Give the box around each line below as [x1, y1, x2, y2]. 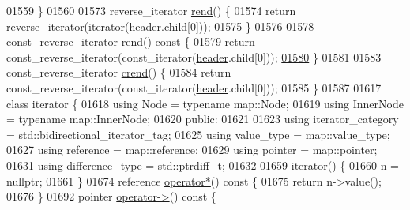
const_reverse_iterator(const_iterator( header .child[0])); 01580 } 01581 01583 [6, 48, 382, 65]
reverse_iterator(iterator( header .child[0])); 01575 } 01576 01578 [6, 17, 314, 34]
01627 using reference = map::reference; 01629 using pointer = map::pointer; [6, 141, 378, 158]
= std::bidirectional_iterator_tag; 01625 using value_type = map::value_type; [6, 126, 390, 142]
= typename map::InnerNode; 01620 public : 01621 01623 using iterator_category [6, 111, 399, 127]
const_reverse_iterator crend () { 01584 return [6, 64, 231, 81]
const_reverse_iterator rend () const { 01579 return [6, 33, 255, 50]
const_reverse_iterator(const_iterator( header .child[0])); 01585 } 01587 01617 [6, 79, 382, 96]
